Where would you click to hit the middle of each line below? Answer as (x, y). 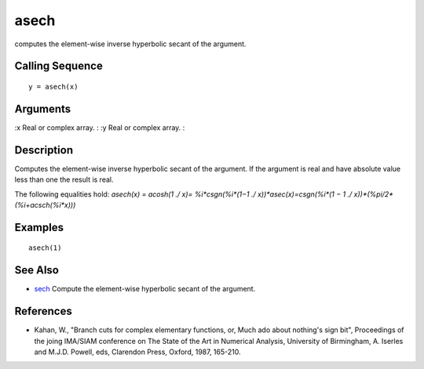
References (43, 311)
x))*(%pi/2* (374, 194)
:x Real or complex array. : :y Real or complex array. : (100, 127)
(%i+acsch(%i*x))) (45, 204)
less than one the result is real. (64, 179)
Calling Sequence (59, 66)
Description (44, 150)
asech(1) (45, 248)
